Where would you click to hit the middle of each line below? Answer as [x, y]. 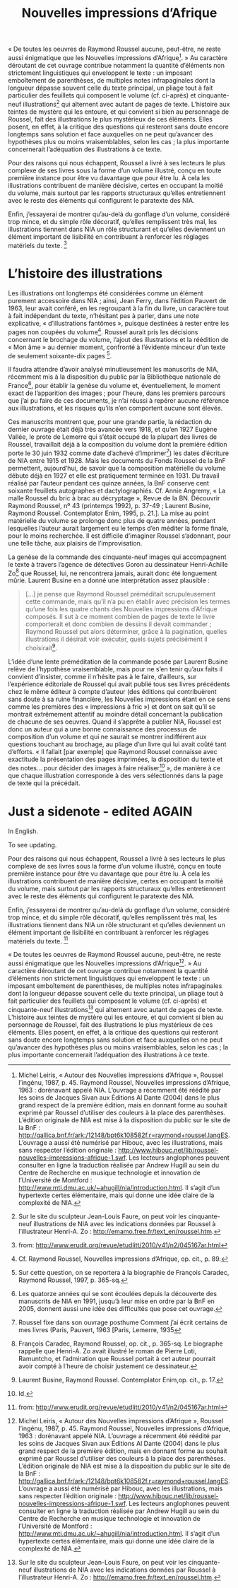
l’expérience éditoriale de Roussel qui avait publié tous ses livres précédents [119, 684]
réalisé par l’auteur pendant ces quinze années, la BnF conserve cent [108, 483]
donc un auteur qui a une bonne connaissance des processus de [102, 729]
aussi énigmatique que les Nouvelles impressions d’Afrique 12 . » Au [105, 963]
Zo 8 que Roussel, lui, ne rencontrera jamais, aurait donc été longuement [113, 572]
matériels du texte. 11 [38, 940]
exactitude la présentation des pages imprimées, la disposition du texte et [115, 759]
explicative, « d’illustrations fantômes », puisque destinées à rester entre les [119, 324]
